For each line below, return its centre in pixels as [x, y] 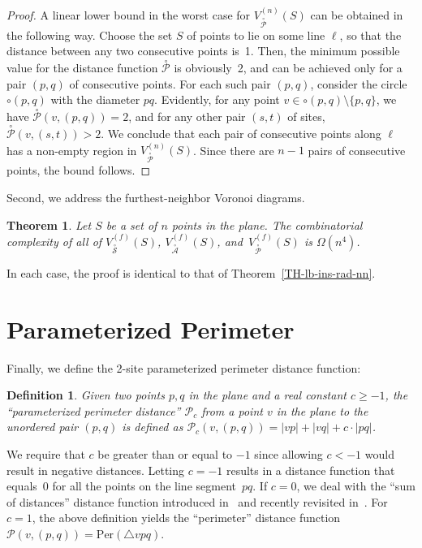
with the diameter [95, 99]
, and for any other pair [187, 117]
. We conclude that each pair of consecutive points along [241, 134]
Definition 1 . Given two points [86, 395]
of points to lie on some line [256, 35]
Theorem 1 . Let [49, 224]
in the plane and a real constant [267, 395]
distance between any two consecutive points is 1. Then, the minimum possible [203, 51]
